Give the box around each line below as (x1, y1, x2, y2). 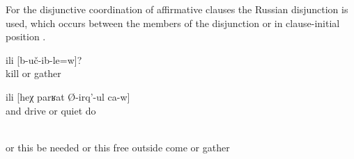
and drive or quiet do (6, 103, 96, 117)
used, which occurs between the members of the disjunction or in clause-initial (6, 15, 340, 30)
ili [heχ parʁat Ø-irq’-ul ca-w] (6, 89, 130, 103)
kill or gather (6, 66, 61, 81)
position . (6, 29, 46, 44)
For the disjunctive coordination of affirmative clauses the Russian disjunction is (6, 2, 348, 16)
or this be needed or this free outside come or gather (6, 140, 230, 154)
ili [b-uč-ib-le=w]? (6, 52, 82, 67)
